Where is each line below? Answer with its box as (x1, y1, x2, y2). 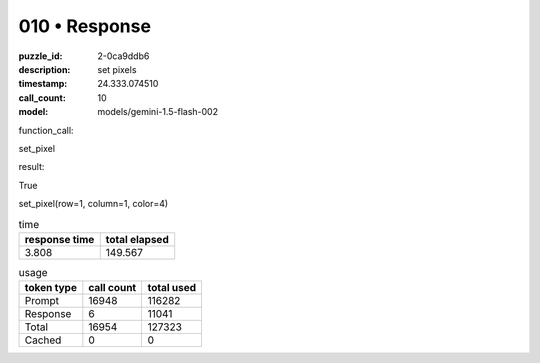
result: (18, 161, 45, 173)
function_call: (18, 124, 74, 136)
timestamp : (18, 78, 68, 90)
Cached (24, 333, 62, 347)
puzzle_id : (18, 50, 63, 62)
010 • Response (18, 15, 152, 37)
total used (147, 281, 197, 295)
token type (24, 281, 77, 295)
